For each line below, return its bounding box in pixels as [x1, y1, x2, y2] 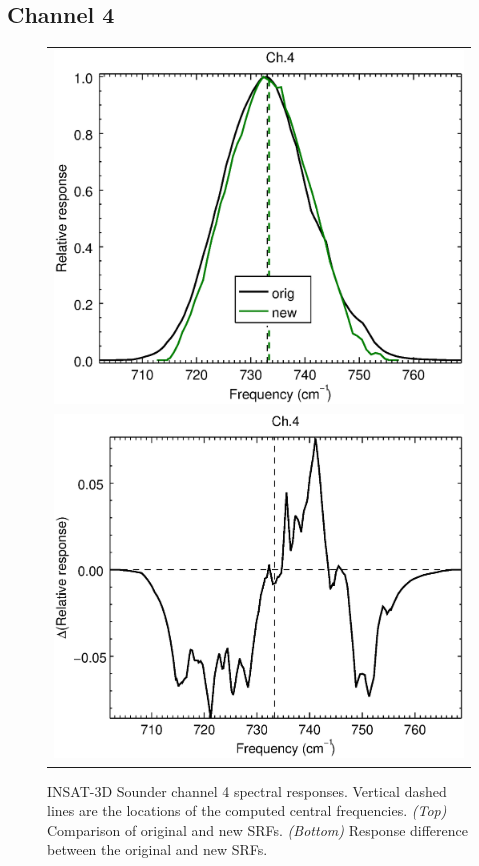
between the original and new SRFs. [47, 839, 268, 860]
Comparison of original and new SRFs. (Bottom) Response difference [47, 819, 468, 840]
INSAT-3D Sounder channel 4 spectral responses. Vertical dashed [47, 780, 447, 801]
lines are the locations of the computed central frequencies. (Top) [47, 800, 447, 821]
